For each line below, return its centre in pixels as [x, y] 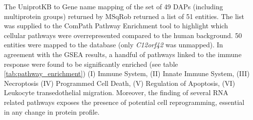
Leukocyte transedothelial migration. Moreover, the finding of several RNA [116, 92]
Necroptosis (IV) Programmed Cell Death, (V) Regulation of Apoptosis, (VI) [120, 83]
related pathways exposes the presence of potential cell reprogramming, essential [124, 102]
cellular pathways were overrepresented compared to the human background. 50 [123, 35]
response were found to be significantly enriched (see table [91, 64]
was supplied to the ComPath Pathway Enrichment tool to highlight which [116, 26]
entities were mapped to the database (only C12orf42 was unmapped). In [114, 45]
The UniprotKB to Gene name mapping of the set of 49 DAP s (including [114, 6]
